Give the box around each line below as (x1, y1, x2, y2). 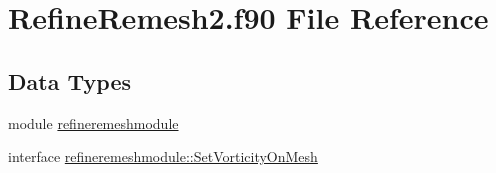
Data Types (8, 65, 131, 96)
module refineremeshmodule (8, 112, 179, 133)
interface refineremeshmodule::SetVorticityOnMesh (8, 146, 318, 167)
